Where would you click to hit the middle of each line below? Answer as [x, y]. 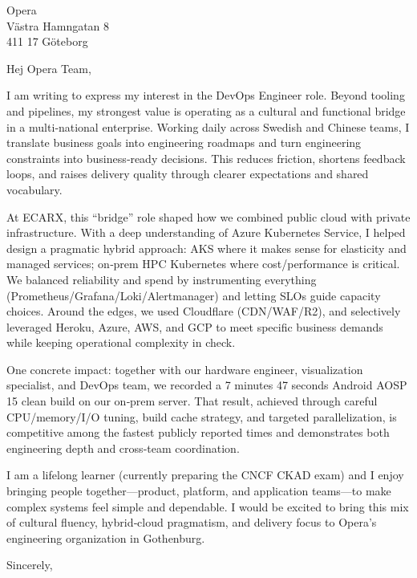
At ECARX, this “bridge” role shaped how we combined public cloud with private [208, 216]
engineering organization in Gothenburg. [106, 537]
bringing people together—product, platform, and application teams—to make [199, 491]
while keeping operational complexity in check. [121, 342]
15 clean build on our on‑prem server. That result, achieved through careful [192, 401]
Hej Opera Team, [49, 68]
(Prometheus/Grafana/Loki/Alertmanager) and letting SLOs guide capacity [194, 295]
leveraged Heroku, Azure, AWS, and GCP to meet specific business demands [195, 326]
